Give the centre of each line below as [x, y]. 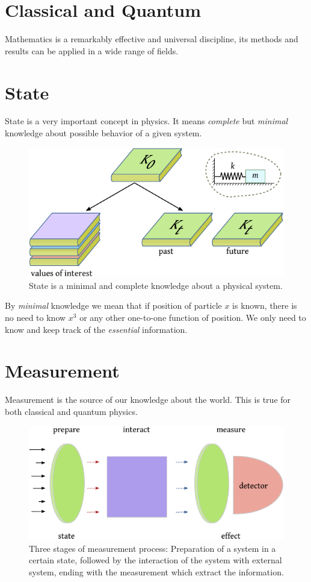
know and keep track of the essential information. [96, 329]
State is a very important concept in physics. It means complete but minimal [146, 121]
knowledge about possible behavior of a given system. [103, 133]
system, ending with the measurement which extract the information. [156, 571]
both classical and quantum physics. [71, 411]
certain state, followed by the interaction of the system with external [155, 560]
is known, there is [265, 305]
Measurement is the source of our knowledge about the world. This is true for [148, 400]
